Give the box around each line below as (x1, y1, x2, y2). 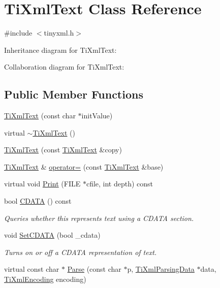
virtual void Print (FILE (4, 178, 81, 189)
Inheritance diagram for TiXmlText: (4, 44, 117, 55)
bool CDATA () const (4, 196, 72, 206)
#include (4, 27, 33, 38)
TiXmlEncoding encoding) (4, 274, 86, 284)
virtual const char (4, 264, 59, 274)
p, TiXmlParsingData (127, 264, 195, 274)
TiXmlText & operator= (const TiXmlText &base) (4, 161, 164, 172)
